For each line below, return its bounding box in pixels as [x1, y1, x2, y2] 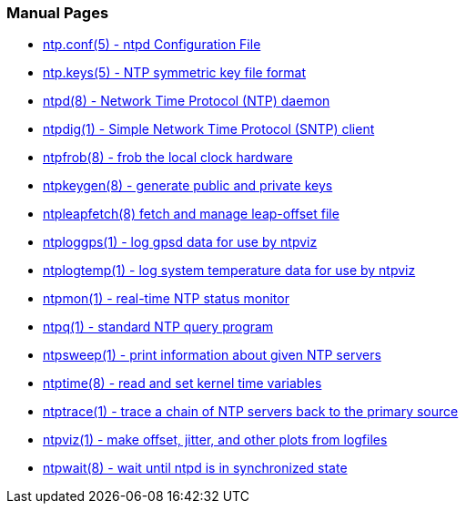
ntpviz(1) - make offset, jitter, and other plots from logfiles [43, 432, 388, 448]
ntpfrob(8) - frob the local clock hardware [43, 149, 293, 166]
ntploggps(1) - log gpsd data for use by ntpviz [43, 234, 318, 250]
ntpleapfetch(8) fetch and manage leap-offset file [43, 206, 339, 222]
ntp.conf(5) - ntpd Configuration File [43, 36, 261, 53]
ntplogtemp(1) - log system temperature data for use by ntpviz [43, 262, 416, 279]
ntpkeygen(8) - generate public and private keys [43, 178, 333, 194]
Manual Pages [6, 4, 109, 22]
